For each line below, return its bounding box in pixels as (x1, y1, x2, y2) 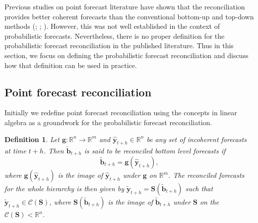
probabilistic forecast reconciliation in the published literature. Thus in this (4, 40, 234, 51)
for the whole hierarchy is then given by (4, 183, 125, 194)
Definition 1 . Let (4, 134, 60, 144)
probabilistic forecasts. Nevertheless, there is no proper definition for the (4, 30, 225, 41)
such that (185, 183, 213, 194)
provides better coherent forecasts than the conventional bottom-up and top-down (4, 11, 254, 21)
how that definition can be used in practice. (4, 60, 137, 70)
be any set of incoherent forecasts (146, 134, 247, 144)
